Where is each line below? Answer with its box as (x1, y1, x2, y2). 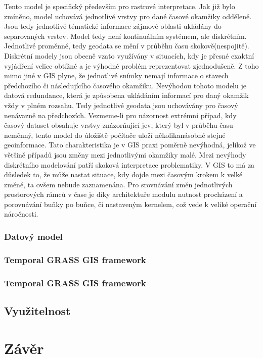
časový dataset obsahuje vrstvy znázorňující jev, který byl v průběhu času (4, 120, 233, 130)
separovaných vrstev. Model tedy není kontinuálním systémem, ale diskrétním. (4, 30, 247, 41)
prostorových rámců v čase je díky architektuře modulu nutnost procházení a (4, 189, 243, 199)
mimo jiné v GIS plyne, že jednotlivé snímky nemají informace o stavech (4, 70, 229, 81)
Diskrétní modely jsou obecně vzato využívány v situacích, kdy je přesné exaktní (4, 50, 254, 61)
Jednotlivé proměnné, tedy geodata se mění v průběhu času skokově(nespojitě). (4, 40, 249, 51)
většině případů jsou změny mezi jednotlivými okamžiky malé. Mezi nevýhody (4, 149, 246, 160)
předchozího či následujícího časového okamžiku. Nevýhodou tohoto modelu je (4, 80, 246, 90)
